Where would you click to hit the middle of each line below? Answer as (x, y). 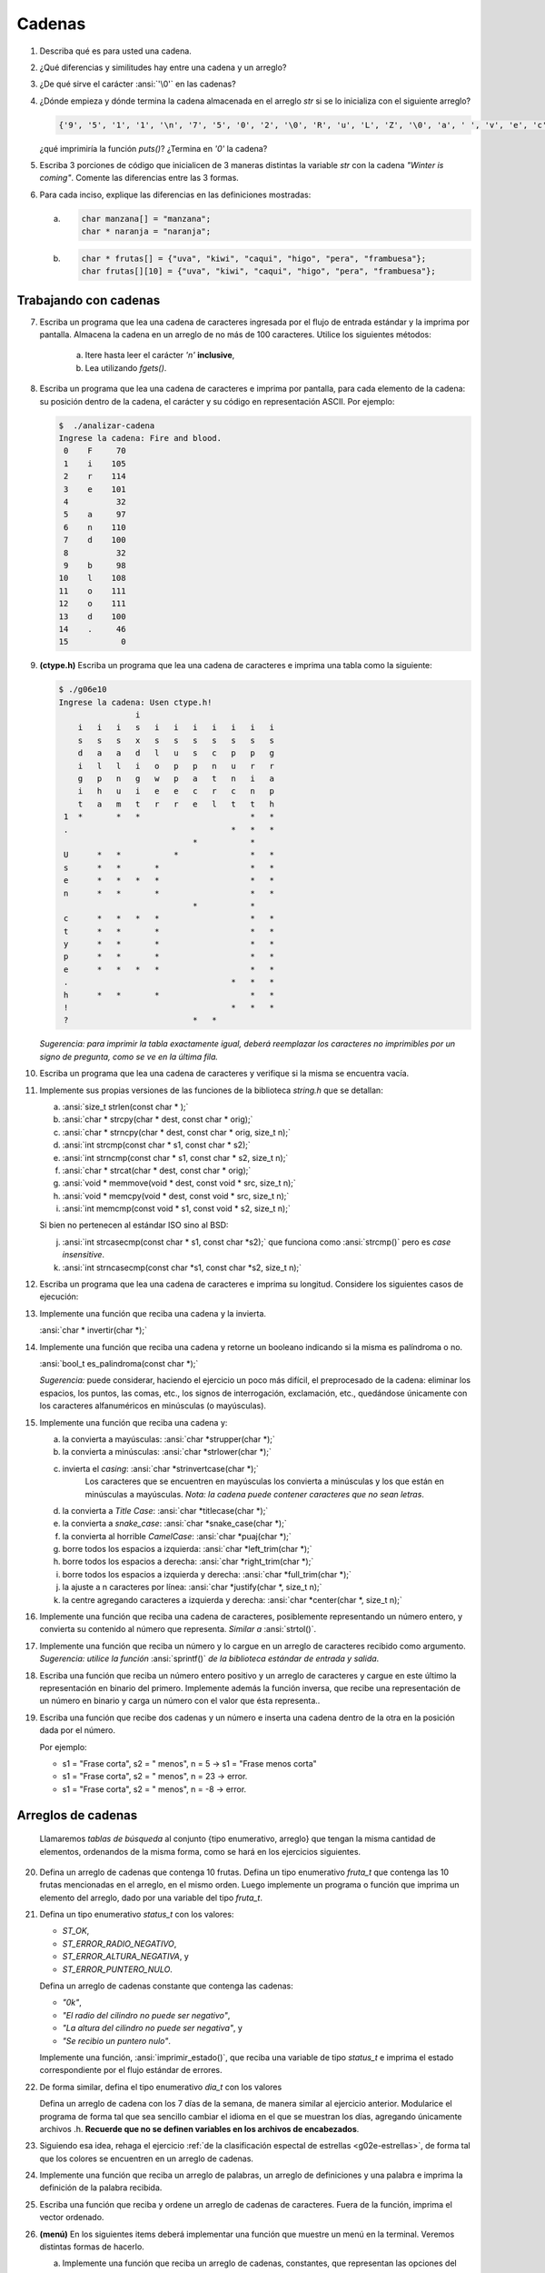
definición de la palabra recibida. (101, 2188)
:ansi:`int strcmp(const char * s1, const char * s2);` (157, 1145)
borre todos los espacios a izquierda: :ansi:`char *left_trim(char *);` (187, 1549)
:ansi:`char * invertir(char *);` (93, 1330)
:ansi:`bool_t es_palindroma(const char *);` (119, 1363)
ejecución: (59, 1297)
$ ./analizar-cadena (107, 426)
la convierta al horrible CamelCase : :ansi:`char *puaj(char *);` (177, 1536)
